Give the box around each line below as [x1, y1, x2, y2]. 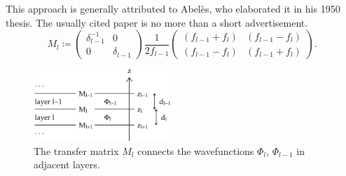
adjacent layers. [34, 157, 100, 172]
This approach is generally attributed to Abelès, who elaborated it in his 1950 [6, 1, 340, 15]
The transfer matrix [34, 143, 119, 158]
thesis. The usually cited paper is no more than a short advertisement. [6, 15, 308, 29]
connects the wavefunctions [137, 143, 254, 158]
